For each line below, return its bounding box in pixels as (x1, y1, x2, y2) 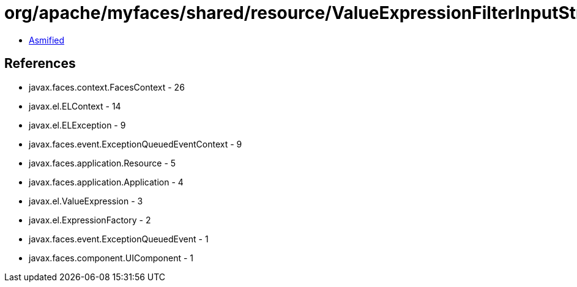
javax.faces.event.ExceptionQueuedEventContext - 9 (29, 138, 242, 149)
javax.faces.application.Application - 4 (29, 176, 184, 187)
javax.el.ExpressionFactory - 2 (29, 214, 151, 225)
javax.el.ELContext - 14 (29, 100, 121, 111)
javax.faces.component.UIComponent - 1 (29, 252, 194, 263)
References (4, 56, 76, 72)
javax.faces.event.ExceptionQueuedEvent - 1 (29, 233, 209, 244)
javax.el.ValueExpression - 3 (29, 195, 143, 206)
